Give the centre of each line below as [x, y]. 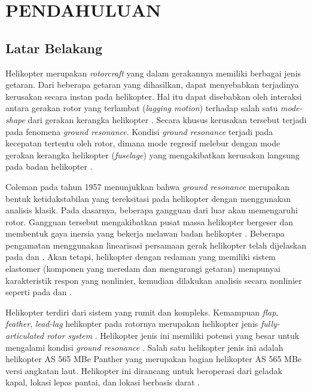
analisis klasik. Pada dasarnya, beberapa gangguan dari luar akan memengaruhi [152, 210]
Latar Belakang [54, 48]
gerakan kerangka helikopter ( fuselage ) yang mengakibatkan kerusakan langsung [153, 154]
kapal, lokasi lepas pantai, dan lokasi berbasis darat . [103, 382]
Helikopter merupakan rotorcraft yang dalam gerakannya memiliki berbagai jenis [153, 73]
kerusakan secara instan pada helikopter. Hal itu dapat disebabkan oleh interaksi [154, 96]
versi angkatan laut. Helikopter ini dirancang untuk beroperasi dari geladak [144, 370]
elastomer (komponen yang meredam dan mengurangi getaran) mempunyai [143, 269]
